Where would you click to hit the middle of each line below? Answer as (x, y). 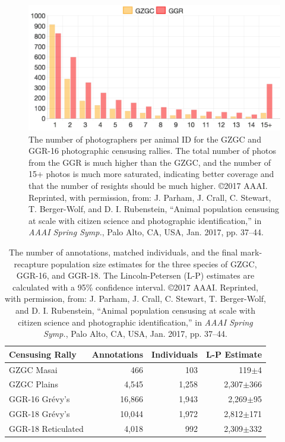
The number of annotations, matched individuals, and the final (123, 252)
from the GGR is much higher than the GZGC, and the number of (150, 162)
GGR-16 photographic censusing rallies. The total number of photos (152, 151)
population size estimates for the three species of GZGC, (154, 263)
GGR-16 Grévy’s (39, 399)
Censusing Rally (43, 354)
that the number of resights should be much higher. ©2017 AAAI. (148, 185)
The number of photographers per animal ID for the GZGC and (145, 139)
